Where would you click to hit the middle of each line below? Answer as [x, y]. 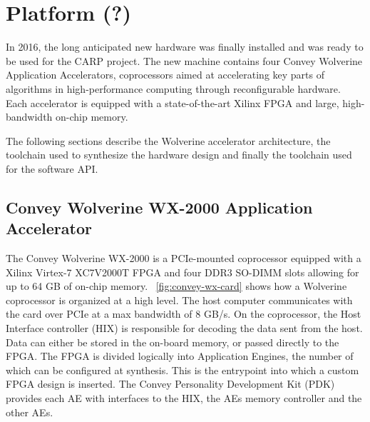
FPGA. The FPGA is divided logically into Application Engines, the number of [180, 356]
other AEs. [30, 412]
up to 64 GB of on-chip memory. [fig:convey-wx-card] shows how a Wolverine [176, 286]
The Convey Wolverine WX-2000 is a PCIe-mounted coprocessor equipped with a [184, 258]
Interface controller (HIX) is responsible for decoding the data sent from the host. [184, 328]
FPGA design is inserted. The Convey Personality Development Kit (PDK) [170, 384]
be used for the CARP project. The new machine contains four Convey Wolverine [184, 60]
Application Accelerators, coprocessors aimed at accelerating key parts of [165, 75]
